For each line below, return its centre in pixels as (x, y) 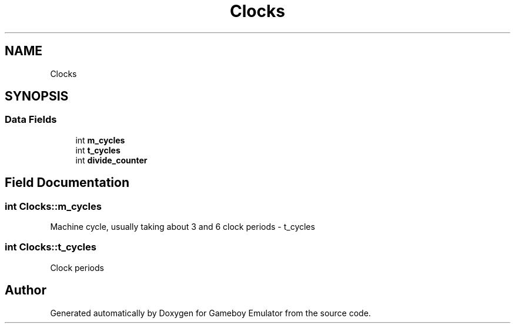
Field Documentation (67, 183)
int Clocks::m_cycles (53, 206)
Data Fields (31, 120)
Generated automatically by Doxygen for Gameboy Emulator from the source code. (210, 313)
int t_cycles (98, 150)
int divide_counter (111, 160)
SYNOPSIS (37, 96)
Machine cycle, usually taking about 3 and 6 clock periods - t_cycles (183, 227)
